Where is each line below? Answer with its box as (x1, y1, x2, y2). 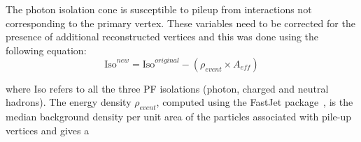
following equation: (6, 42, 87, 57)
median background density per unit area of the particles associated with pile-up (6, 109, 351, 124)
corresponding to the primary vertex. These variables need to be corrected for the (6, 15, 355, 30)
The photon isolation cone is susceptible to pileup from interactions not (6, 2, 312, 16)
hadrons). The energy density (6, 95, 132, 109)
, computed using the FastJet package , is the (156, 95, 353, 109)
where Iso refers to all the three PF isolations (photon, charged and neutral (6, 81, 329, 95)
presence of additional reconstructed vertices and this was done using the (6, 29, 319, 44)
